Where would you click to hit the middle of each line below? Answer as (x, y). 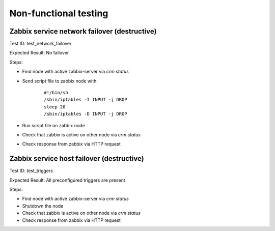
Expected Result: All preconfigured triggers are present (67, 180)
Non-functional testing (59, 13)
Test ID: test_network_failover (40, 44)
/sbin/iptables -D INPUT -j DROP (86, 114)
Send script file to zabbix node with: (60, 81)
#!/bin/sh (56, 93)
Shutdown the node (43, 206)
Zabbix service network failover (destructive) (83, 31)
